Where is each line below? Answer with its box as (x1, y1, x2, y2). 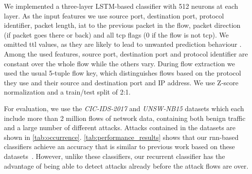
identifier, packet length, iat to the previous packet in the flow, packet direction (4, 20, 241, 30)
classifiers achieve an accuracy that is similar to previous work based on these (4, 141, 235, 152)
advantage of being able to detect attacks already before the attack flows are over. (4, 160, 249, 171)
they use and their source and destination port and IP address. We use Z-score (4, 77, 238, 87)
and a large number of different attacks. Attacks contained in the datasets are (4, 122, 236, 133)
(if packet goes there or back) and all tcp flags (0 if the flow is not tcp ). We (4, 29, 229, 39)
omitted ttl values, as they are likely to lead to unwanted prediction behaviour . (4, 39, 242, 49)
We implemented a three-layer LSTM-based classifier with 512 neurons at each (4, 1, 238, 11)
